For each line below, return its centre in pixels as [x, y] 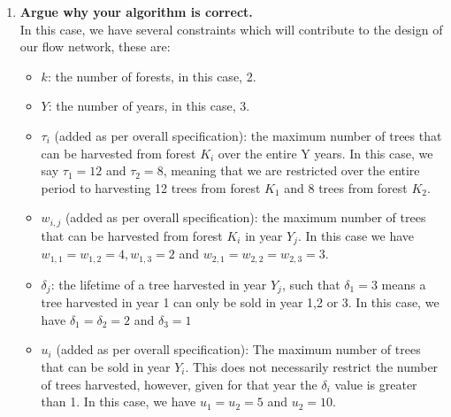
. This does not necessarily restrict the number [312, 366]
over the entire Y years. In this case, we [325, 153]
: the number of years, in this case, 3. [149, 106]
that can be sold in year [106, 366]
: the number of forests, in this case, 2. [152, 76]
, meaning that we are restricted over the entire [291, 170]
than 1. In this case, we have [118, 402]
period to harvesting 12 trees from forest [151, 187]
